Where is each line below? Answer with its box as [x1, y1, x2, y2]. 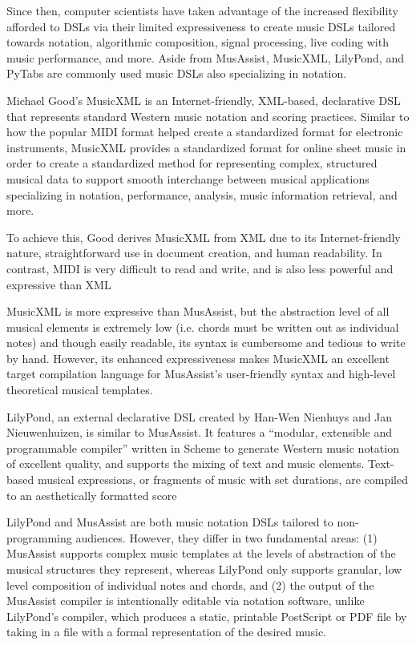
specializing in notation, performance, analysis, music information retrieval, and [6, 186, 398, 203]
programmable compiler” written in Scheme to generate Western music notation [6, 439, 399, 456]
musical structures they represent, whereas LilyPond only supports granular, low [6, 561, 402, 577]
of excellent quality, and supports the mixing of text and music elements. [6, 455, 365, 472]
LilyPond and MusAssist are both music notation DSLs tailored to [6, 514, 333, 530]
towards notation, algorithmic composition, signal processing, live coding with [6, 34, 389, 50]
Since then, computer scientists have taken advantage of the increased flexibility [6, 2, 398, 18]
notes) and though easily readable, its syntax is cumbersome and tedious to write [6, 334, 406, 351]
